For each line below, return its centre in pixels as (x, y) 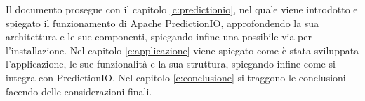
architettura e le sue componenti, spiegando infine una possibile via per (159, 37)
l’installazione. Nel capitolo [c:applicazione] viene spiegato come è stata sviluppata (182, 50)
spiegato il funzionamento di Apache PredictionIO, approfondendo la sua (162, 23)
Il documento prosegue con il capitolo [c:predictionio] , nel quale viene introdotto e (182, 9)
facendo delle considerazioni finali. (79, 91)
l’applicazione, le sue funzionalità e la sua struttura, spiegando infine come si (171, 64)
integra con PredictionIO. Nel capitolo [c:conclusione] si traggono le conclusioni (176, 77)
